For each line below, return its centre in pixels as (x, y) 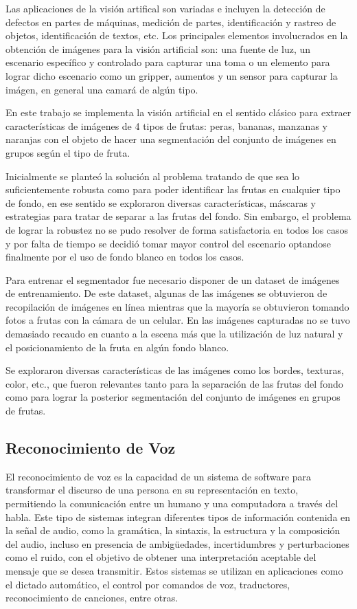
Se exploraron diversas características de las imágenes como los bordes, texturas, (175, 370)
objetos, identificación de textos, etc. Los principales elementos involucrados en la (177, 35)
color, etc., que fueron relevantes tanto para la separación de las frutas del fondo (174, 383)
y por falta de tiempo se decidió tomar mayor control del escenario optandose (169, 243)
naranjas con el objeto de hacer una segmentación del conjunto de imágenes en (171, 139)
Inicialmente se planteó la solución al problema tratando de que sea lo (153, 176)
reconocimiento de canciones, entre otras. (92, 598)
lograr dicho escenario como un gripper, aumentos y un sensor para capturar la (172, 75)
